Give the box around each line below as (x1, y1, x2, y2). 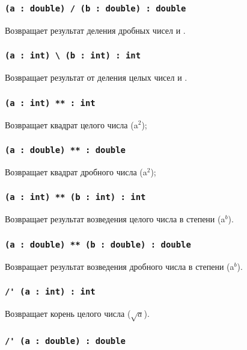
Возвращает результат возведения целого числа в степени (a (5, 213, 225, 225)
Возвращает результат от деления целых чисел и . (5, 71, 188, 84)
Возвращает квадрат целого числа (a (5, 118, 138, 131)
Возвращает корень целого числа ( (5, 307, 131, 320)
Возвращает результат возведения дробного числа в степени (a (5, 260, 234, 272)
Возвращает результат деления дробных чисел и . (5, 23, 186, 36)
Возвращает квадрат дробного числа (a (5, 165, 147, 178)
